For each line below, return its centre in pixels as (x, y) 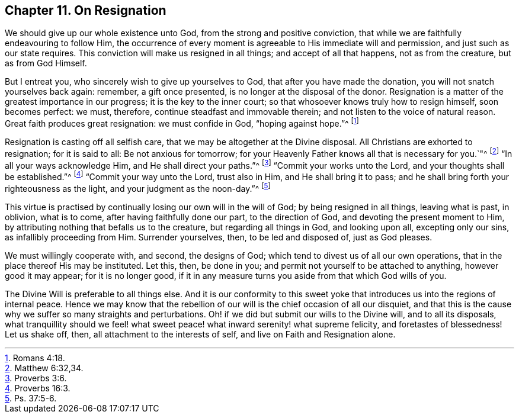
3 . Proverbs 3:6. (36, 378)
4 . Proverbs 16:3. (38, 388)
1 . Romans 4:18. (35, 358)
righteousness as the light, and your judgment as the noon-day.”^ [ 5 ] (138, 188)
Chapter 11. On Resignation (86, 10)
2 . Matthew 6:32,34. (44, 368)
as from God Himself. (46, 63)
